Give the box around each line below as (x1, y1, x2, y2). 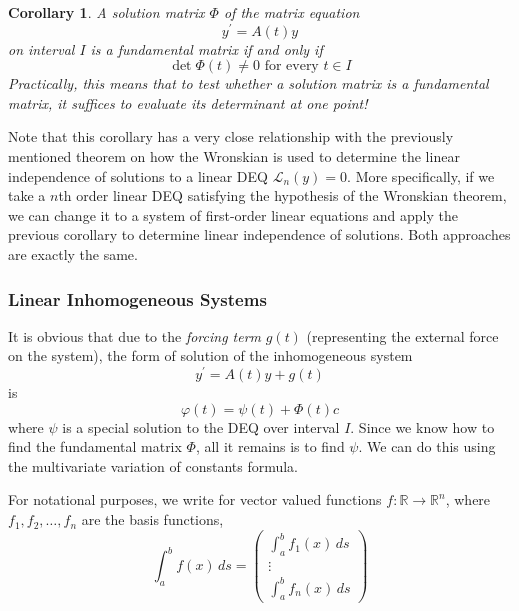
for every (264, 59, 319, 74)
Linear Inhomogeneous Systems (8, 286, 267, 311)
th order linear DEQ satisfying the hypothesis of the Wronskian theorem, (58, 185, 507, 206)
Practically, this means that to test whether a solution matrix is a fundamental (8, 73, 489, 94)
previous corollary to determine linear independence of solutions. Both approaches (8, 224, 511, 245)
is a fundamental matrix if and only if (90, 38, 323, 59)
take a (8, 185, 46, 206)
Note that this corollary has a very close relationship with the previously (8, 126, 454, 147)
